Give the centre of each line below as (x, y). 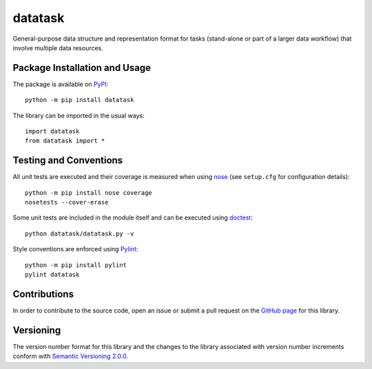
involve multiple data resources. (58, 48)
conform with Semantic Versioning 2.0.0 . (71, 356)
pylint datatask (52, 275)
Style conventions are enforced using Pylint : (75, 249)
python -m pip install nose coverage (89, 192)
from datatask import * (65, 141)
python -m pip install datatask (80, 100)
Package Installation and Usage (82, 68)
